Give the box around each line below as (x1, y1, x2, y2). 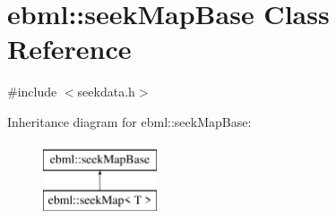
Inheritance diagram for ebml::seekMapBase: (7, 112, 252, 130)
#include (7, 82, 57, 101)
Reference (7, 30, 132, 67)
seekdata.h (77, 82, 135, 101)
